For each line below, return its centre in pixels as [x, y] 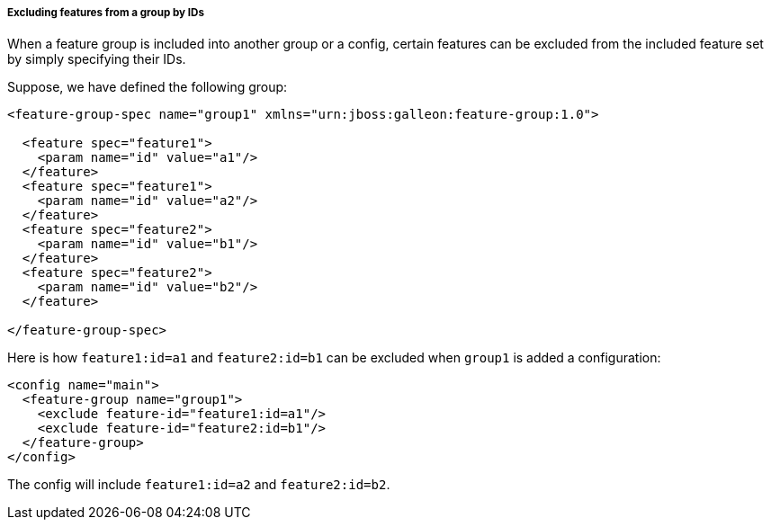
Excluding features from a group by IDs [106, 13]
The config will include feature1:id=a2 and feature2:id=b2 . [199, 485]
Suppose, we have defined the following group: [148, 87]
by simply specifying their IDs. [97, 59]
